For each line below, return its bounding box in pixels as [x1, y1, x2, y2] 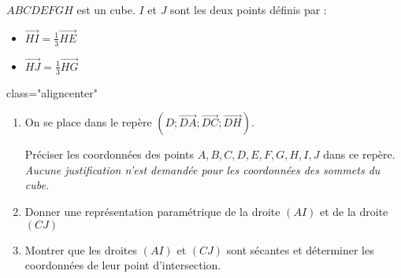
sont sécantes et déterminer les [226, 241, 374, 258]
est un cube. [76, 2, 136, 17]
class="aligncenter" [6, 84, 98, 101]
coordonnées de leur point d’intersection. [24, 257, 221, 273]
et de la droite [319, 203, 388, 220]
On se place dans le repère [24, 114, 152, 130]
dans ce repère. [323, 146, 395, 163]
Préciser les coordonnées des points [24, 146, 194, 163]
